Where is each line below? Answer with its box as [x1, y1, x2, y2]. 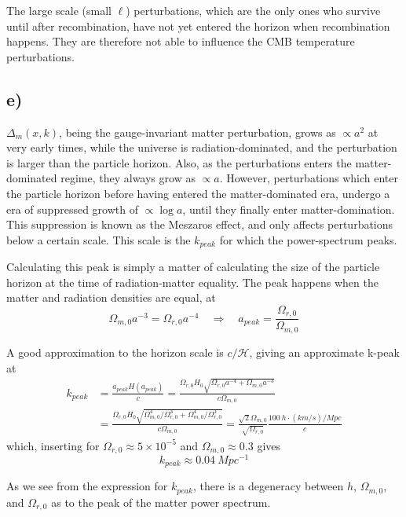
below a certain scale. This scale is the [6, 231, 191, 247]
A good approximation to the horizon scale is [6, 343, 224, 360]
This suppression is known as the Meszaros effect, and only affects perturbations [6, 216, 393, 233]
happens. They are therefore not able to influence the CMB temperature [6, 33, 355, 49]
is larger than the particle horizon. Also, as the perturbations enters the [6, 154, 352, 170]
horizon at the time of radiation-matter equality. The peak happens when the [6, 273, 379, 290]
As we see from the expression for [6, 478, 168, 494]
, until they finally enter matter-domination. [182, 200, 395, 217]
